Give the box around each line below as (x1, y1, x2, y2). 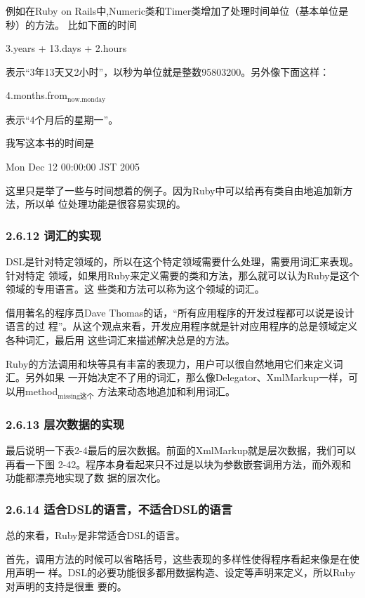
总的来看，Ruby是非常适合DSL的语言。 (6, 528, 185, 543)
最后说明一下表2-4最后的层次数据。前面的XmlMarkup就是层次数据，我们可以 (6, 443, 356, 458)
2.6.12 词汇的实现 (6, 226, 102, 244)
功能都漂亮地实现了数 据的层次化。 (6, 470, 166, 485)
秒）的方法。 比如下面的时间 (6, 17, 137, 32)
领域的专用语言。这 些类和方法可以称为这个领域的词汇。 (6, 281, 265, 296)
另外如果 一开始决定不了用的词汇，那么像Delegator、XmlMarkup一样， (25, 370, 348, 385)
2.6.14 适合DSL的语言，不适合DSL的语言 (6, 500, 233, 517)
